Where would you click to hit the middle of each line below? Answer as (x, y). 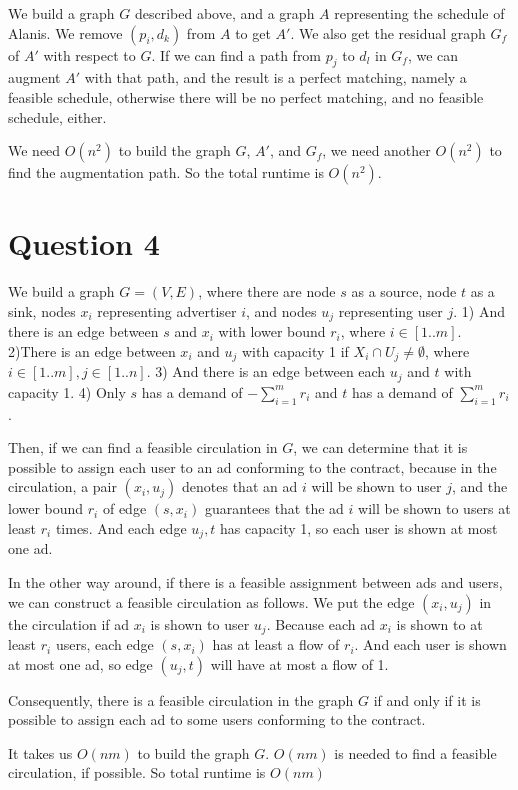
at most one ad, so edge (80, 663)
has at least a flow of (276, 644)
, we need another (376, 150)
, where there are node (267, 291)
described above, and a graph (224, 13)
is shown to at (439, 623)
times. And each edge (121, 528)
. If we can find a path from (236, 54)
